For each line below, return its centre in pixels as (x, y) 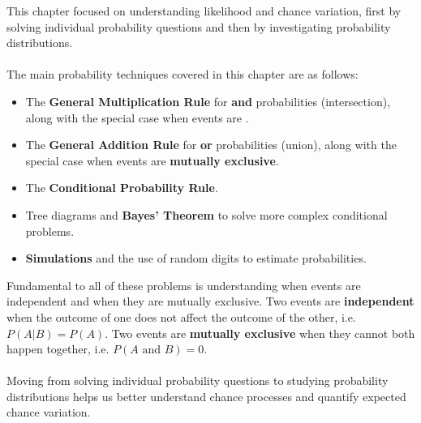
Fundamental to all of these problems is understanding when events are (184, 285)
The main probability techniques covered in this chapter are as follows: (183, 74)
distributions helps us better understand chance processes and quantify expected (206, 396)
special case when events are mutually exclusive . (152, 160)
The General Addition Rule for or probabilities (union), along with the (211, 145)
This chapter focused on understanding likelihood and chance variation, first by (204, 11)
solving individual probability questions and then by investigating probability (199, 26)
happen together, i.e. (58, 349)
